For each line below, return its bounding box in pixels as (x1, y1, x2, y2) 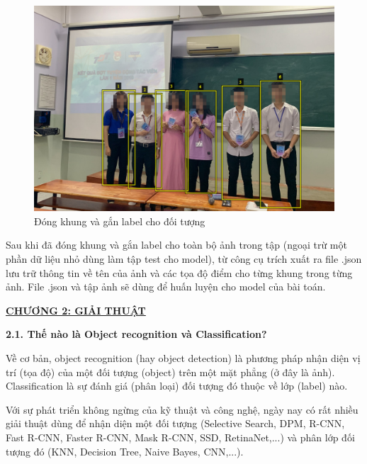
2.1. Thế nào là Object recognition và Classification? (6, 327, 267, 341)
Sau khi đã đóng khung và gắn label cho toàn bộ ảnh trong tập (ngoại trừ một (6, 237, 347, 252)
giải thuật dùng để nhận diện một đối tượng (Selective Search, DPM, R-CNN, (6, 416, 345, 431)
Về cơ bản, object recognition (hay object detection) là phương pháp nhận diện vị (6, 351, 361, 365)
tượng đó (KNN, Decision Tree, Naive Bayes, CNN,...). (6, 443, 244, 458)
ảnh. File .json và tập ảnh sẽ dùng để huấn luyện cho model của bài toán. (6, 279, 326, 294)
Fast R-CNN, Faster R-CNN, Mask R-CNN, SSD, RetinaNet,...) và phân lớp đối (6, 429, 355, 444)
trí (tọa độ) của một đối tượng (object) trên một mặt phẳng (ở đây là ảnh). (6, 364, 335, 379)
